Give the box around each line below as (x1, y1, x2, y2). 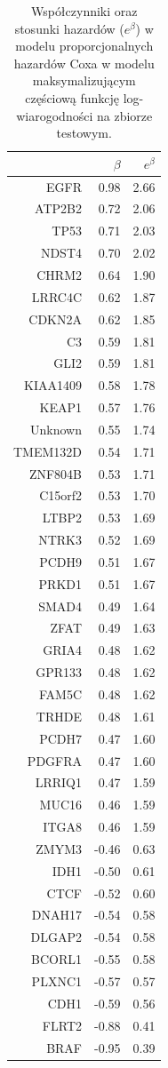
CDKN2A (28, 309, 83, 328)
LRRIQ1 (35, 773, 83, 792)
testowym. (56, 124, 112, 142)
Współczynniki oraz (30, 2, 138, 20)
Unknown (30, 419, 83, 438)
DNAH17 (31, 905, 83, 924)
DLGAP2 (30, 928, 83, 946)
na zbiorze (96, 106, 153, 124)
